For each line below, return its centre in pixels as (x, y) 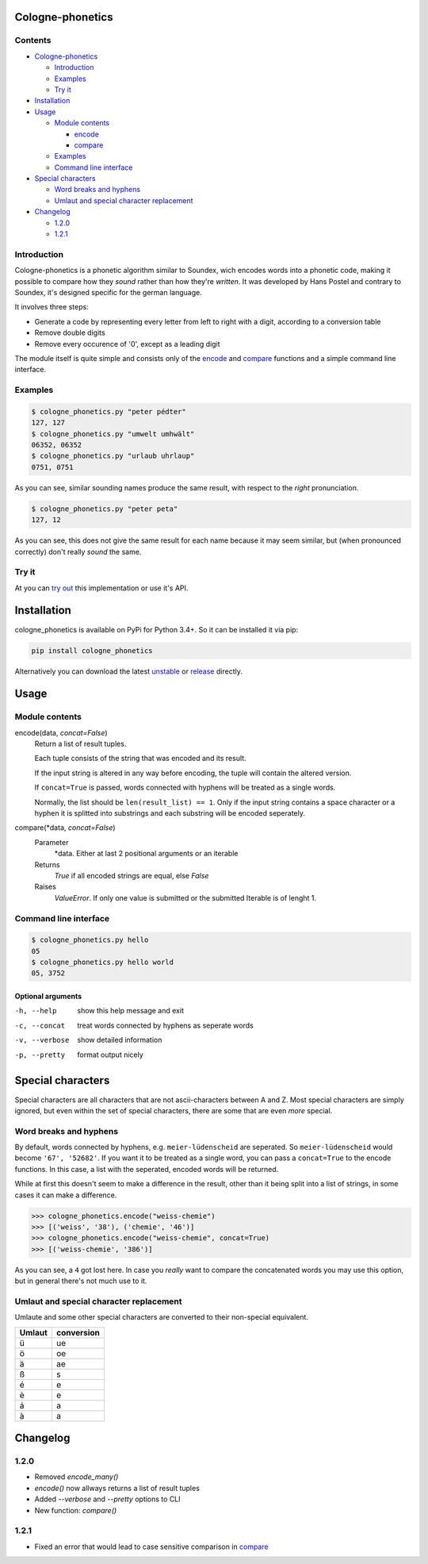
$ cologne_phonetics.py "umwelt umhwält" (113, 434)
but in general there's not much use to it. (81, 1281)
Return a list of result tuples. (80, 744)
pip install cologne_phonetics (92, 650)
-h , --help (36, 1011)
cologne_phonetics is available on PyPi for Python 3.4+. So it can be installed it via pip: (157, 629)
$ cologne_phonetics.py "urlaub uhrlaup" (113, 456)
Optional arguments (48, 997)
